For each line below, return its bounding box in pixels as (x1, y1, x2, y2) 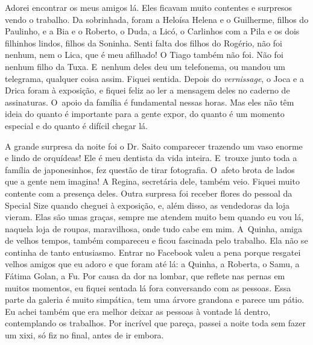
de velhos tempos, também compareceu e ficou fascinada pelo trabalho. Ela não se (5, 234, 308, 247)
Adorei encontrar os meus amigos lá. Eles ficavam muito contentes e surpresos (5, 1, 292, 13)
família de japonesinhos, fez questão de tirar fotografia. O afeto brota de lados (5, 163, 295, 176)
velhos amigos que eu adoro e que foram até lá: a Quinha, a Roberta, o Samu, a (5, 258, 300, 270)
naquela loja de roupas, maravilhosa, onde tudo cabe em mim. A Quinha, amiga (5, 222, 302, 235)
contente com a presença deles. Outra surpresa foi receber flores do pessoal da (5, 186, 292, 199)
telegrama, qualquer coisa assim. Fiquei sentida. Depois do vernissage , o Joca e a (5, 72, 304, 84)
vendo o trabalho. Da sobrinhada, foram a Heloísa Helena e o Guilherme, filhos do (5, 13, 309, 25)
